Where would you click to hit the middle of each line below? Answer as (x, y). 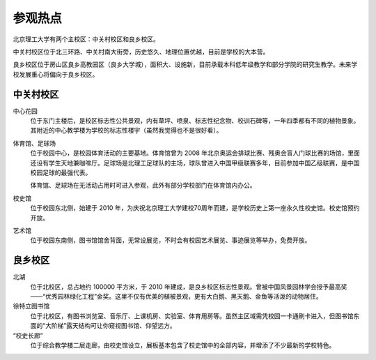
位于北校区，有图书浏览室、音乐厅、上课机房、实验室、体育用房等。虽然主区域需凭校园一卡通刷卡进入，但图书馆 (192, 316)
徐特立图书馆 (31, 306)
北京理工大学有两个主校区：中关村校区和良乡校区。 (86, 39)
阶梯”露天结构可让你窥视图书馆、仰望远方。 (114, 326)
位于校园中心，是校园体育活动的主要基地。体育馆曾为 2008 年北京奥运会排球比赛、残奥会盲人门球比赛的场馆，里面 (195, 153)
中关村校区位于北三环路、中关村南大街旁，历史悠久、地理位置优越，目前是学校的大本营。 (141, 52)
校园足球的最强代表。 (61, 172)
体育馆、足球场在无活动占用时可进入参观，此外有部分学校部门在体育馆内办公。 (143, 186)
